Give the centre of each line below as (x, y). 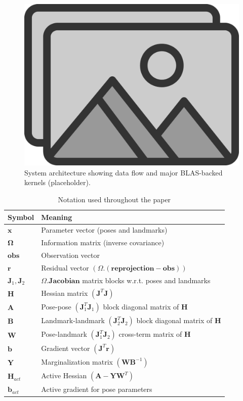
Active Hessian (64, 375)
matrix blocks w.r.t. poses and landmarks (146, 280)
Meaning (57, 217)
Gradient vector (66, 348)
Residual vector (65, 267)
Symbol (21, 217)
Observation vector (70, 255)
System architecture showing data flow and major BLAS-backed (124, 172)
